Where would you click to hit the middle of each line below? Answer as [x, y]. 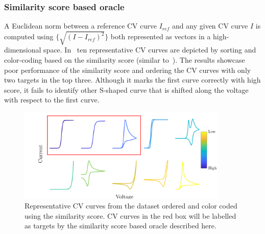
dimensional [23, 50]
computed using [29, 36]
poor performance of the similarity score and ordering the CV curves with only [128, 70]
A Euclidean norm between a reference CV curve [80, 26]
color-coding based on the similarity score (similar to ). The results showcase [125, 59]
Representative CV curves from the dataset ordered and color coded [131, 206]
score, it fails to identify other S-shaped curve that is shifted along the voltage [126, 89]
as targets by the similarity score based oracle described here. [121, 226]
